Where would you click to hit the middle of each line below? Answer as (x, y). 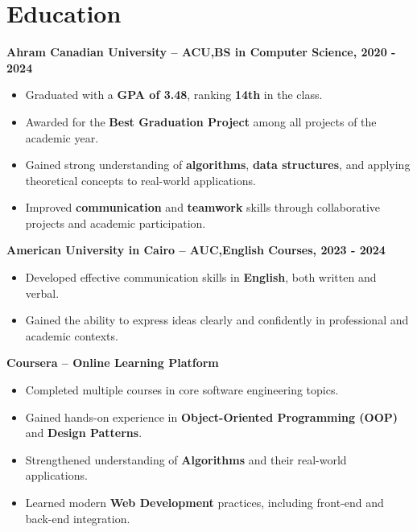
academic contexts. (72, 335)
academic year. (62, 137)
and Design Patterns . (84, 433)
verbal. (42, 293)
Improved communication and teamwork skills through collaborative (202, 207)
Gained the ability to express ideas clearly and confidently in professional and (217, 320)
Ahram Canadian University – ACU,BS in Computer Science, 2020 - (201, 52)
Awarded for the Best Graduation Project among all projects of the (201, 121)
